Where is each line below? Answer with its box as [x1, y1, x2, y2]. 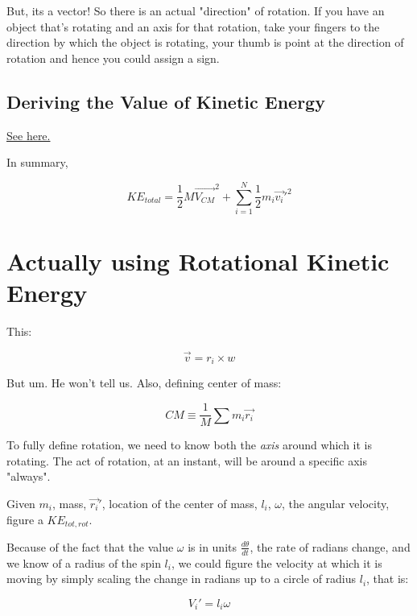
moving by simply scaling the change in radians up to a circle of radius [6, 570, 357, 587]
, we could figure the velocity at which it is [171, 554, 382, 571]
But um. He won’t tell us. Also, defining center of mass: [6, 374, 282, 391]
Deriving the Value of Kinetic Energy [6, 89, 325, 114]
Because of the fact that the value [6, 538, 174, 555]
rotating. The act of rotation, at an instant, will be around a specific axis [6, 452, 367, 469]
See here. [6, 126, 51, 143]
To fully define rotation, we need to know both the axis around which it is [6, 436, 372, 453]
